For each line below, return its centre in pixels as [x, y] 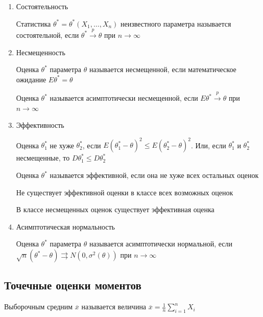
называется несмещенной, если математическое [163, 69]
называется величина [114, 307]
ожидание [31, 79]
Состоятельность [42, 6]
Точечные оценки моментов [73, 285]
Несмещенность [41, 52]
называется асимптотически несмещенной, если [124, 98]
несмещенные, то [43, 158]
